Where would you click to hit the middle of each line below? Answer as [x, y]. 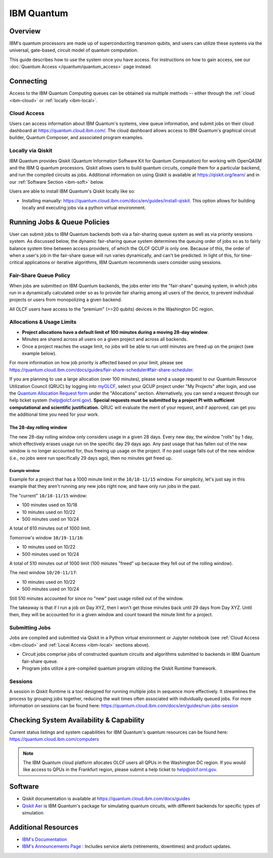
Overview [25, 31]
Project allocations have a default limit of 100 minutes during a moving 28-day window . [116, 332]
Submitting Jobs [30, 628]
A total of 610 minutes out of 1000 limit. [50, 528]
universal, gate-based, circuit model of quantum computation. [74, 50]
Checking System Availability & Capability [77, 720]
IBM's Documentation [44, 839]
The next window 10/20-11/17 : [43, 573]
